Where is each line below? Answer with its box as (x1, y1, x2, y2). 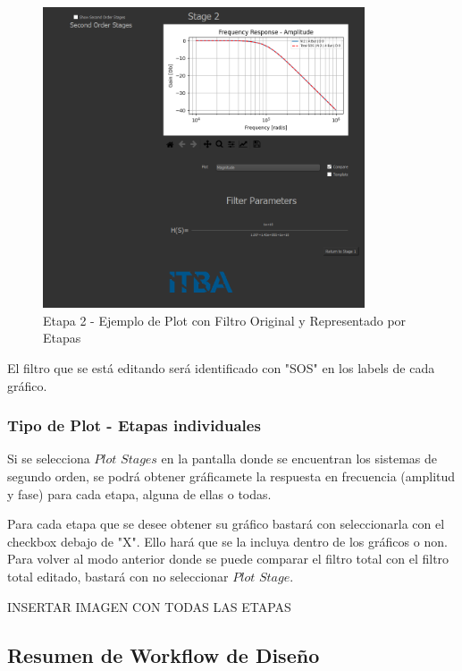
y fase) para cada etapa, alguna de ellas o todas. (7, 484, 272, 503)
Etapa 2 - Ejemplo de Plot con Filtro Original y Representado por (43, 310, 407, 329)
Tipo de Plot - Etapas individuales (7, 414, 261, 437)
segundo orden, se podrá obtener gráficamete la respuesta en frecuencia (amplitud (7, 467, 456, 486)
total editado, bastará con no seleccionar (7, 567, 229, 585)
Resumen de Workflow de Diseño (7, 641, 320, 668)
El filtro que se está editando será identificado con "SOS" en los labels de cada (7, 359, 435, 378)
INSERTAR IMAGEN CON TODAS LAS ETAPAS (7, 597, 291, 616)
